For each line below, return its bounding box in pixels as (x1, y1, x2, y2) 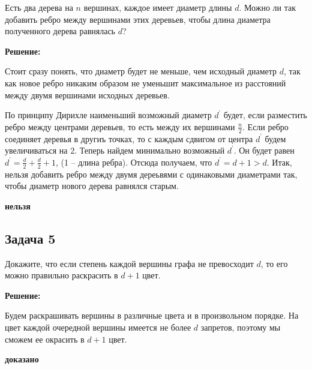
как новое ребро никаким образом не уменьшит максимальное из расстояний (5, 76, 286, 89)
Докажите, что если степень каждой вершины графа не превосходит (5, 257, 254, 269)
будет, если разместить (223, 109, 307, 121)
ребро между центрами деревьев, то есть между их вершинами (5, 120, 235, 133)
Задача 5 (5, 229, 56, 247)
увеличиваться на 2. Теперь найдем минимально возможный (5, 144, 225, 157)
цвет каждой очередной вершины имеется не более (5, 320, 191, 333)
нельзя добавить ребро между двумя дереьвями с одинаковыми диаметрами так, (5, 167, 298, 180)
